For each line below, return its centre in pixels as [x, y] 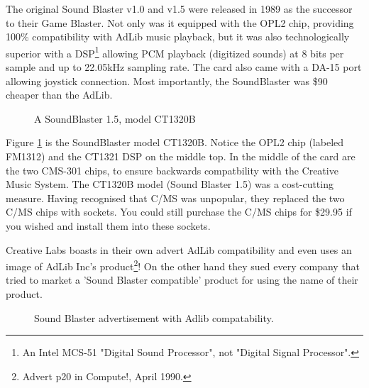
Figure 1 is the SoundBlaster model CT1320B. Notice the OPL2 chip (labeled [175, 142]
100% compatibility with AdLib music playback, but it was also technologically [178, 37]
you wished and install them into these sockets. [108, 225]
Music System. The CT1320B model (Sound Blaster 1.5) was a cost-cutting [170, 184]
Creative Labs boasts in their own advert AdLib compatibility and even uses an [179, 249]
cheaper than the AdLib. [59, 95]
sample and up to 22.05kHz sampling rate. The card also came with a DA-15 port [184, 67]
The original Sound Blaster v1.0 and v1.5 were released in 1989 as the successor [179, 9]
